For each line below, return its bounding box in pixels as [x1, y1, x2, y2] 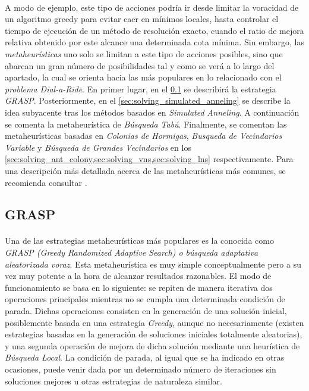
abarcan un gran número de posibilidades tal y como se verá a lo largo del [5, 59, 275, 72]
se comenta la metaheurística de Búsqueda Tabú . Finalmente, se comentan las [5, 117, 287, 130]
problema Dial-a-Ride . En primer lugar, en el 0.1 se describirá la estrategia [5, 82, 276, 95]
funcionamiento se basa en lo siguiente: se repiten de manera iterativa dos [5, 281, 273, 293]
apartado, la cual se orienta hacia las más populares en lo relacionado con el [5, 71, 282, 83]
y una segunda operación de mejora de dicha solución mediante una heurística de [5, 339, 300, 352]
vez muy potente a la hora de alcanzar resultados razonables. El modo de [5, 269, 272, 282]
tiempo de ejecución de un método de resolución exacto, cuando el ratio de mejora [5, 24, 304, 36]
